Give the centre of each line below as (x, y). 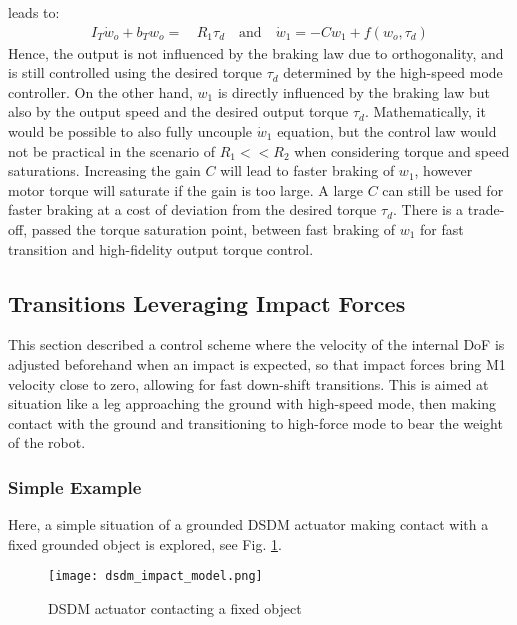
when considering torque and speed (402, 150)
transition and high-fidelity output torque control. (161, 248)
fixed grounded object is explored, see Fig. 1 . (145, 543)
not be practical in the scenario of (112, 150)
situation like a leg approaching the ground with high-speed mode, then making (252, 403)
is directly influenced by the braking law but (353, 91)
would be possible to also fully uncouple (130, 131)
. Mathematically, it (425, 111)
